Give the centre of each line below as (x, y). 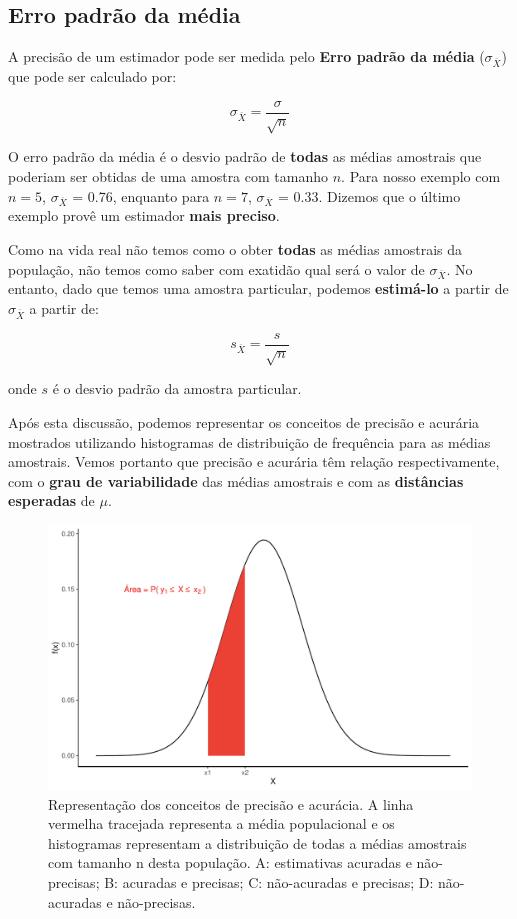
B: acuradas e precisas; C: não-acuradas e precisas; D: (269, 881)
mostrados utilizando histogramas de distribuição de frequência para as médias (249, 441)
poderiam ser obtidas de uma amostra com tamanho (168, 175)
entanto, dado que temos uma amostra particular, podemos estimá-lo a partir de (258, 288)
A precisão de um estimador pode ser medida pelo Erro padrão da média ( (246, 56)
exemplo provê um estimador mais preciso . (144, 215)
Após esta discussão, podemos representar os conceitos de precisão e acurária (244, 422)
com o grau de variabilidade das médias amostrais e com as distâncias (236, 480)
